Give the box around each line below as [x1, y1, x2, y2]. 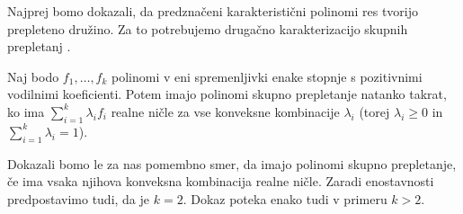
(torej [359, 102, 390, 120]
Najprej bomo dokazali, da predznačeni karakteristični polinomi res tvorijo [7, 2, 419, 20]
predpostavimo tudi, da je [7, 189, 150, 208]
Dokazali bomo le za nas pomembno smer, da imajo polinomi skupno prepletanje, [7, 154, 457, 173]
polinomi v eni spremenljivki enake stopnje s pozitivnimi [111, 67, 423, 85]
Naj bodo [7, 67, 59, 85]
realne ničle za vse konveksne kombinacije [111, 102, 340, 120]
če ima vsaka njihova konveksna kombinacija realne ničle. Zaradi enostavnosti [7, 172, 434, 191]
